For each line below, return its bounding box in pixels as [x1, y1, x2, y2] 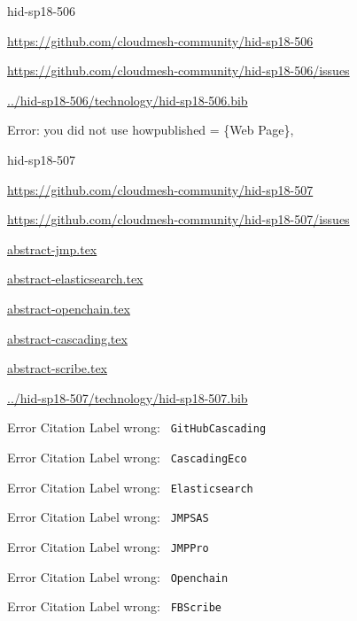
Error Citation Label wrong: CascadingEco [7, 447, 247, 466]
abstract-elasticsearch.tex [7, 269, 144, 288]
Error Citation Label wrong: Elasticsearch [7, 477, 253, 496]
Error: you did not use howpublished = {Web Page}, [7, 120, 294, 139]
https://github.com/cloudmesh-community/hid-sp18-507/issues [7, 210, 350, 229]
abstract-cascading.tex [7, 329, 128, 347]
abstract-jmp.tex [7, 239, 97, 258]
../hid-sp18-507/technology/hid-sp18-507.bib [7, 388, 248, 407]
